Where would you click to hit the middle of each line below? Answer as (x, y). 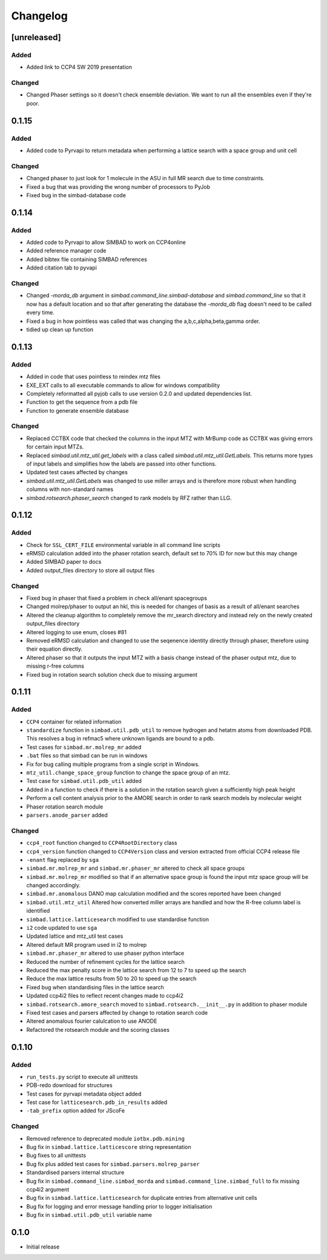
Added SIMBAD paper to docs (64, 562)
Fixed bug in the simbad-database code (76, 195)
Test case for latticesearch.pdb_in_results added (97, 1102)
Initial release (43, 1247)
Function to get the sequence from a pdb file (82, 402)
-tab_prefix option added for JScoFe (76, 1111)
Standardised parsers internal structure (75, 1173)
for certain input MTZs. (55, 447)
